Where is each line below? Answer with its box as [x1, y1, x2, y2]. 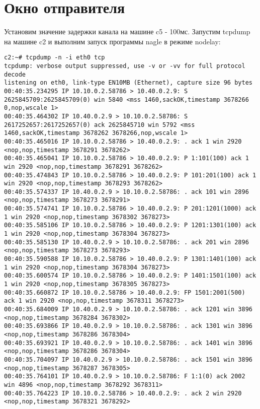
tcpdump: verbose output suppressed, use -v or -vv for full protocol [4, 62, 245, 70]
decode [4, 71, 26, 78]
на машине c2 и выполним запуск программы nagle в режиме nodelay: [4, 36, 221, 46]
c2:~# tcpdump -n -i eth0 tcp [4, 54, 105, 61]
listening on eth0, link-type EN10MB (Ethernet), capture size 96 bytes [4, 79, 252, 87]
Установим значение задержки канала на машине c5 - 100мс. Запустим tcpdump [4, 26, 250, 37]
